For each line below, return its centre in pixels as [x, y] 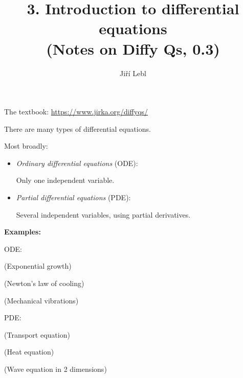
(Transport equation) [37, 334]
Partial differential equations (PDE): [73, 197]
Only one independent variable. [65, 180]
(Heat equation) [29, 352]
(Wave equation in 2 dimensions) [56, 369]
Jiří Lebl [133, 73]
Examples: [23, 232]
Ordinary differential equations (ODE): [77, 163]
